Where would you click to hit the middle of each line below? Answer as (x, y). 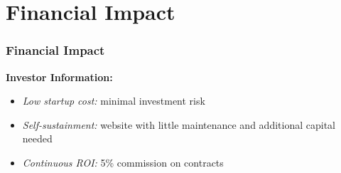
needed (37, 138)
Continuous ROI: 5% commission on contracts (123, 162)
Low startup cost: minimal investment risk (114, 101)
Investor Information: (59, 77)
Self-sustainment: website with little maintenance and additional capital (179, 124)
